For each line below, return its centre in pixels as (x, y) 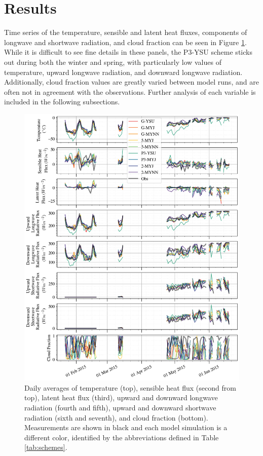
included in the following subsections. (62, 102)
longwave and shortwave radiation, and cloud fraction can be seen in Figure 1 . (125, 42)
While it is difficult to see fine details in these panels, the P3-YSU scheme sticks (128, 52)
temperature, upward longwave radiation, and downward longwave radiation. (123, 72)
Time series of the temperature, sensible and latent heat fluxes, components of (126, 32)
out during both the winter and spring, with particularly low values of (113, 62)
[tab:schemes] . (46, 447)
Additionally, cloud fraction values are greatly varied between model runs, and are (131, 82)
